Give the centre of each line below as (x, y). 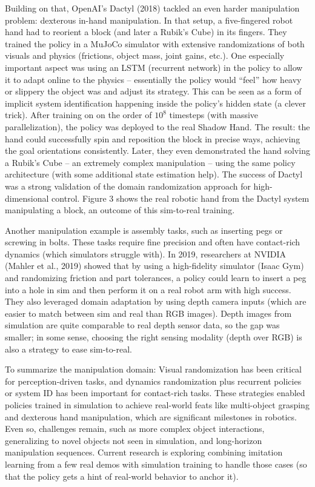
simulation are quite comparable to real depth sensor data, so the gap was (142, 325)
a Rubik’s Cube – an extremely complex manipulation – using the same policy (150, 162)
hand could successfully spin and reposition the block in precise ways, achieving (153, 138)
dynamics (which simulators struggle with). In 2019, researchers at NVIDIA (145, 253)
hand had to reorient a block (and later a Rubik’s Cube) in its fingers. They (146, 32)
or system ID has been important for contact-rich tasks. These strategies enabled (155, 393)
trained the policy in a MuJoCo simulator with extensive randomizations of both (155, 43)
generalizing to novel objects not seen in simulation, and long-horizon (134, 440)
